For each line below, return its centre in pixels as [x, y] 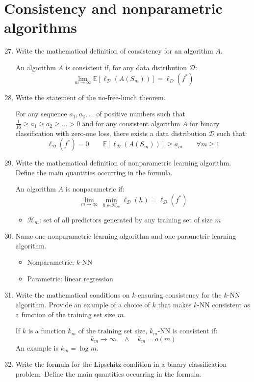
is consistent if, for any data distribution [126, 67]
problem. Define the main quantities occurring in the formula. [108, 374]
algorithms [40, 27]
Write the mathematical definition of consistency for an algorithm [114, 51]
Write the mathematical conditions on [73, 295]
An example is [37, 347]
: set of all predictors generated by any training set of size [126, 219]
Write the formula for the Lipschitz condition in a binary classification [121, 364]
